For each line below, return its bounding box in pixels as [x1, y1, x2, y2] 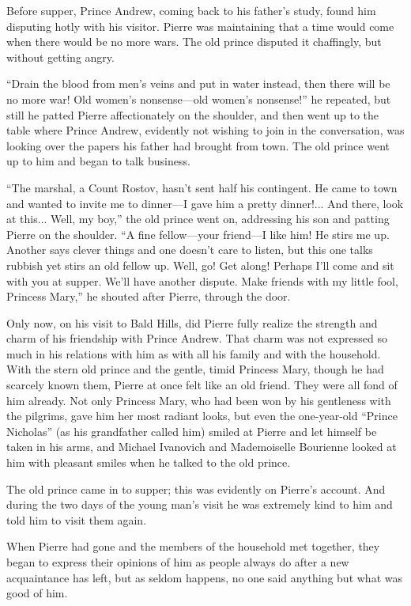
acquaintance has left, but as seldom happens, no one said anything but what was [6, 569, 402, 585]
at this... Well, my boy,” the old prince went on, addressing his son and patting [6, 210, 390, 227]
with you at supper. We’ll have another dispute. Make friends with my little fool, [6, 272, 398, 289]
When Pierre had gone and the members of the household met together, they [6, 538, 380, 555]
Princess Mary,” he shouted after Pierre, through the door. [6, 288, 291, 305]
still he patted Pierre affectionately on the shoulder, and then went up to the [6, 106, 379, 123]
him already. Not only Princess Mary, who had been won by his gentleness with [6, 392, 391, 408]
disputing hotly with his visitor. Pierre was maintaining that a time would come [6, 17, 394, 34]
